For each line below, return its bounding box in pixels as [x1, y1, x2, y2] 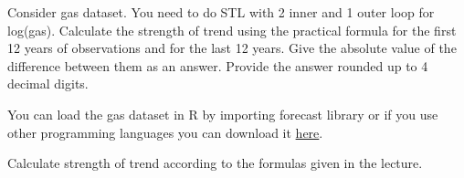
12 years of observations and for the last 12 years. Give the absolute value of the [7, 38, 457, 58]
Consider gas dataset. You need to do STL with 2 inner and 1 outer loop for [7, 3, 435, 21]
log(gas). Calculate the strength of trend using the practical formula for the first [7, 20, 457, 39]
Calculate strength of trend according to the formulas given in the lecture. [7, 153, 423, 173]
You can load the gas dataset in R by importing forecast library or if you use [7, 104, 438, 123]
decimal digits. [7, 74, 89, 93]
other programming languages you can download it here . [7, 122, 323, 141]
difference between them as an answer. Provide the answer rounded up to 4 [7, 56, 428, 75]
